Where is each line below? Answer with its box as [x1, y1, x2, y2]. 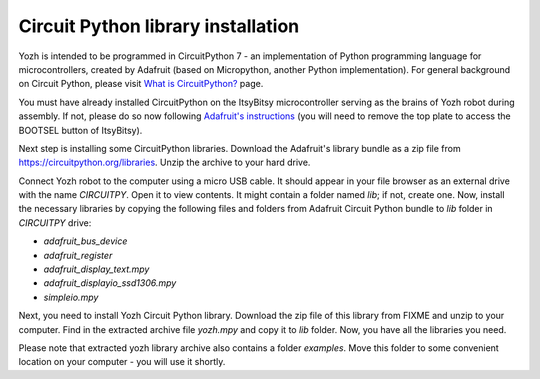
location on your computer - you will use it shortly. [18, 356, 226, 368]
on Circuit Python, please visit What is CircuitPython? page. [18, 78, 264, 90]
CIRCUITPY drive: [18, 216, 92, 229]
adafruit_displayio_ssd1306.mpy [43, 277, 177, 289]
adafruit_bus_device [43, 235, 128, 247]
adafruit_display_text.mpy [43, 263, 150, 275]
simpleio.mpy [43, 291, 99, 303]
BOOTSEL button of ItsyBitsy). [18, 124, 143, 136]
